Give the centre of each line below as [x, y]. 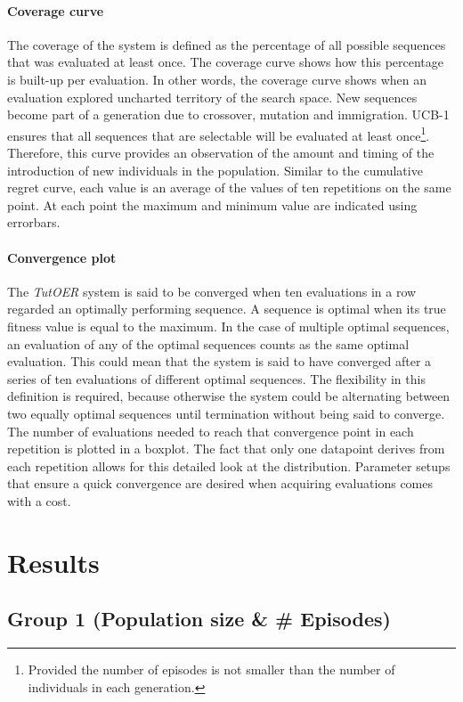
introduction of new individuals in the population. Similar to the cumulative [215, 170]
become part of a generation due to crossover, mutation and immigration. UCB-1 [228, 114]
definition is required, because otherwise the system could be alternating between [229, 396]
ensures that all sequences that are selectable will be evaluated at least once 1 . [219, 134]
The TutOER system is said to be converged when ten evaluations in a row [212, 291]
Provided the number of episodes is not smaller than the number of [211, 669]
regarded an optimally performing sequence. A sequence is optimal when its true [227, 309]
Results [53, 562]
